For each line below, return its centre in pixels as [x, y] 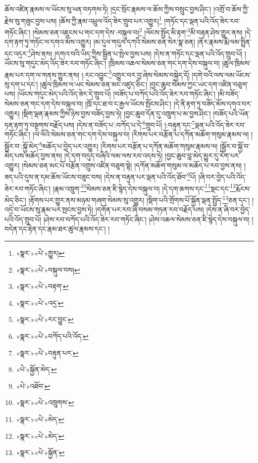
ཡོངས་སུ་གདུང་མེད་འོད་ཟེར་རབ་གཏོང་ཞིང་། [55, 63]
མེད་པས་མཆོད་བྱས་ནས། [33, 156]
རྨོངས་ [243, 188]
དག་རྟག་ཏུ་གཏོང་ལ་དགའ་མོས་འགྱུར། [48, 42]
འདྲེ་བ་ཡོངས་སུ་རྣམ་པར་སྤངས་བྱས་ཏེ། [49, 209]
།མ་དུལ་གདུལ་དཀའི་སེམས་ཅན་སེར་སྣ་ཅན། [144, 42]
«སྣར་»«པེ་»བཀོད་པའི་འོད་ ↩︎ [52, 336]
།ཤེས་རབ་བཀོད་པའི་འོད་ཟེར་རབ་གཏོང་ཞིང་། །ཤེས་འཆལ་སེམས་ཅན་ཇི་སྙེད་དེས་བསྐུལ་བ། [146, 219]
